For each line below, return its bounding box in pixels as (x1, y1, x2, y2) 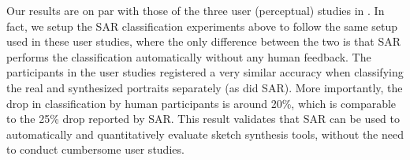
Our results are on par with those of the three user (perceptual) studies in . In (6, 2, 385, 18)
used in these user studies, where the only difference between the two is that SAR (6, 33, 401, 50)
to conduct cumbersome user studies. (6, 141, 184, 158)
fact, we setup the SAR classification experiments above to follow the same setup (6, 17, 398, 34)
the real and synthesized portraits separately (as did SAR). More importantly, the (6, 79, 403, 95)
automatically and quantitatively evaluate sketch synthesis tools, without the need (6, 125, 404, 142)
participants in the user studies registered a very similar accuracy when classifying (6, 64, 404, 80)
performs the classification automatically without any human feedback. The (6, 48, 371, 65)
